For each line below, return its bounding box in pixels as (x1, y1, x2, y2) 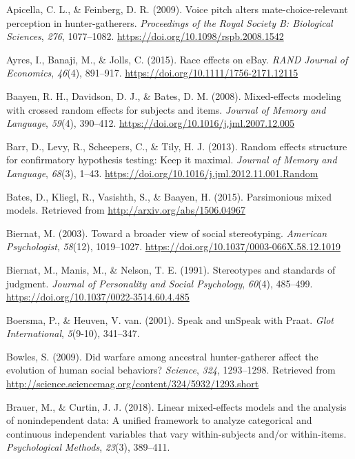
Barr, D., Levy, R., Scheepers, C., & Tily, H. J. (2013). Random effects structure (6, 139, 347, 153)
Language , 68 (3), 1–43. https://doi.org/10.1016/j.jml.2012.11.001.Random (6, 165, 318, 180)
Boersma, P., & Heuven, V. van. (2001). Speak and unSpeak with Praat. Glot (6, 312, 334, 327)
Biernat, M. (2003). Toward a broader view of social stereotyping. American (6, 225, 327, 240)
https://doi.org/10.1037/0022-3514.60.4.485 (6, 289, 190, 304)
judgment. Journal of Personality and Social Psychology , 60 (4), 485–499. (6, 276, 313, 290)
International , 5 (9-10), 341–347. (6, 326, 140, 340)
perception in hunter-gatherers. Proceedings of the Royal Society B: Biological (6, 15, 333, 30)
